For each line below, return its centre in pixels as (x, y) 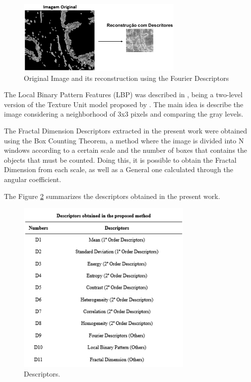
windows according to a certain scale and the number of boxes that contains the (126, 150)
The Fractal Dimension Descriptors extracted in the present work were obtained (125, 131)
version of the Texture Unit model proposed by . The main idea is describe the (124, 104)
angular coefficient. (33, 179)
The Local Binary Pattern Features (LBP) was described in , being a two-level (123, 95)
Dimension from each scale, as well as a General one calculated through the (119, 169)
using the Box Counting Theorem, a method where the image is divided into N (124, 140)
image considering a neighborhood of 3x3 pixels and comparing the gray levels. (124, 114)
